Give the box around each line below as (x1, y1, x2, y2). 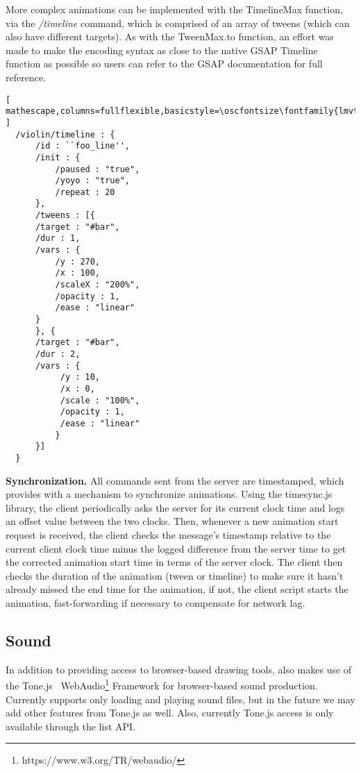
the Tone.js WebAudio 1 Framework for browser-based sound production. (6, 676, 318, 692)
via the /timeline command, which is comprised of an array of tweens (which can (6, 15, 350, 30)
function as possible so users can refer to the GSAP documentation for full (6, 56, 323, 71)
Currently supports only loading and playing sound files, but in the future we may (6, 691, 355, 706)
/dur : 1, (35, 233, 81, 244)
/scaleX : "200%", (55, 280, 140, 290)
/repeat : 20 (55, 187, 115, 197)
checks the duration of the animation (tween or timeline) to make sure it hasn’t (6, 568, 344, 582)
